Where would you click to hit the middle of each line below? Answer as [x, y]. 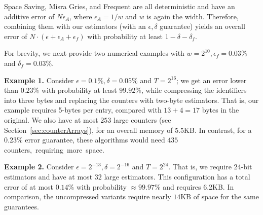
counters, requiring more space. [54, 149]
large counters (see [142, 119]
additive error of [29, 16]
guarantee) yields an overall [202, 26]
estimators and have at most [48, 176]
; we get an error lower [212, 80]
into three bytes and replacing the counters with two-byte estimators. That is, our [131, 100]
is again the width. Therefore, [193, 16]
